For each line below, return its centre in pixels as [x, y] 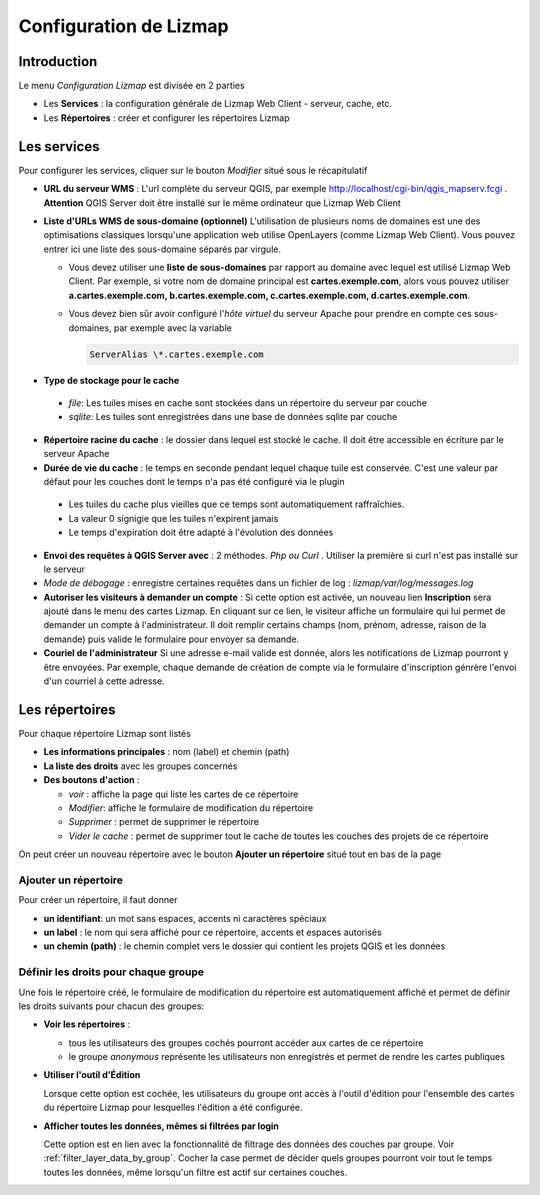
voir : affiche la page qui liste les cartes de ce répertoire [183, 794]
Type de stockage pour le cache [111, 380]
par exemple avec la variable [172, 327]
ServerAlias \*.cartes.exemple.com [176, 354]
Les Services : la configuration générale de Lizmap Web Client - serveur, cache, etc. [218, 104]
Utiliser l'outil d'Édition [92, 1075]
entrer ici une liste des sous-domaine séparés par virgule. [162, 249]
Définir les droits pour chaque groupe [111, 972]
